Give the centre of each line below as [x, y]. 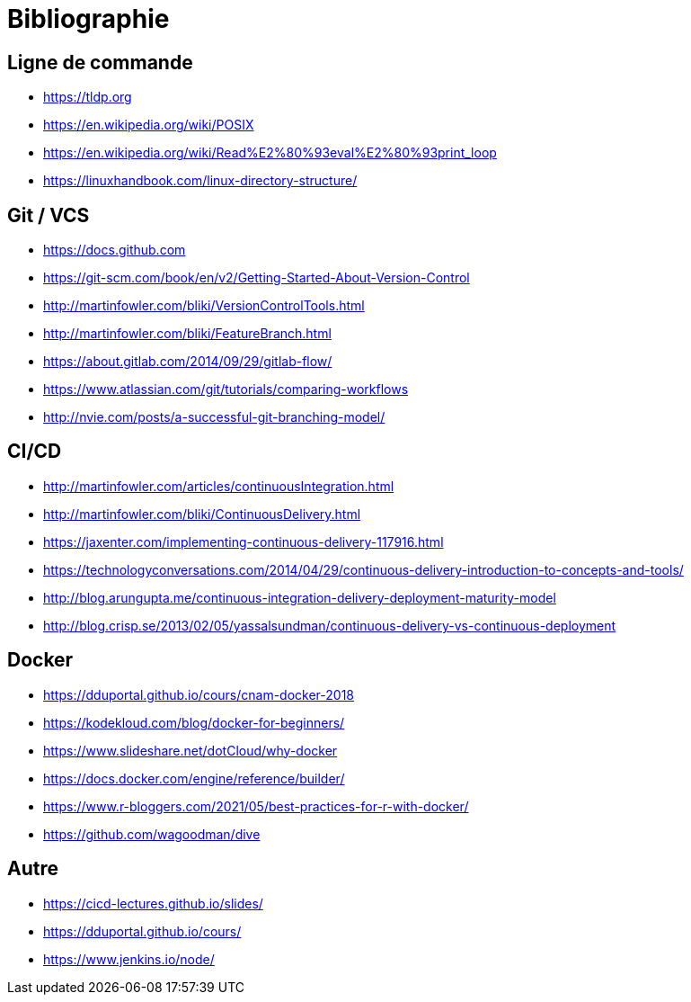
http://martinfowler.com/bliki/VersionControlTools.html [204, 306]
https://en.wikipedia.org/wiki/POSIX [149, 125]
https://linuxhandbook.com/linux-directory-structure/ [200, 181]
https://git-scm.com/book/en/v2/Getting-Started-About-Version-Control [257, 278]
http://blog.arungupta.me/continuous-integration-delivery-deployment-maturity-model [300, 597]
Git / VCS [49, 215]
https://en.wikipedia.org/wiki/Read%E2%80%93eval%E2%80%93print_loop [270, 153]
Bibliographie [89, 19]
